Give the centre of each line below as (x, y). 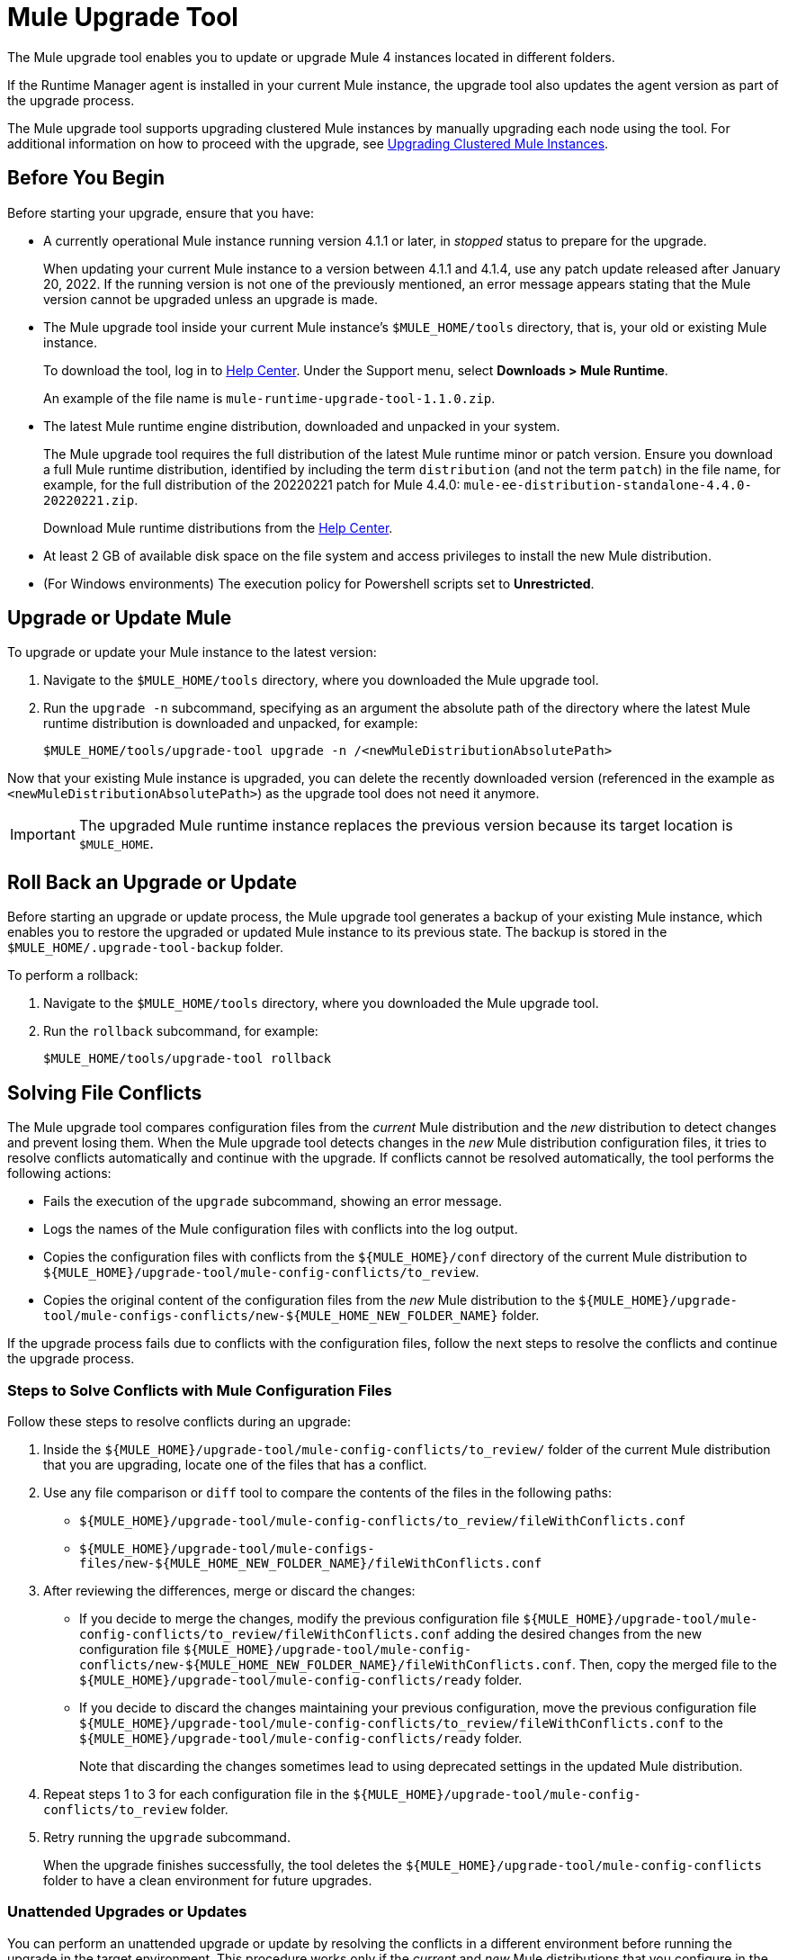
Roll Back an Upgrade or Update (152, 882)
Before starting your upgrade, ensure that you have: (161, 212)
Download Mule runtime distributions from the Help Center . (218, 527)
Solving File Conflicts (105, 1092)
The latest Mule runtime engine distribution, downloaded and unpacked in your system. (302, 426)
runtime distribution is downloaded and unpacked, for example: (231, 724)
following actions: (59, 1173)
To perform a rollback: (73, 976)
